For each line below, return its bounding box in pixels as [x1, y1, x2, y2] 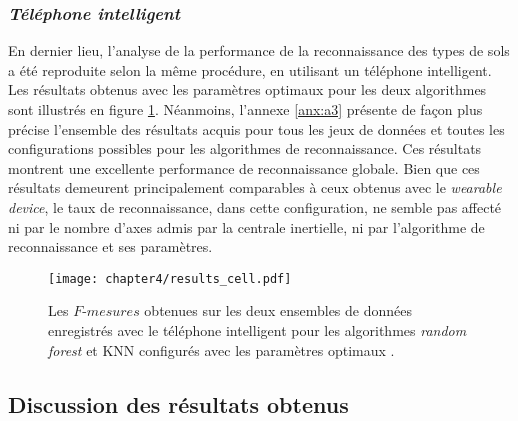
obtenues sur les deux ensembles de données [144, 300, 412, 321]
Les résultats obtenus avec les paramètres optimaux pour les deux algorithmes [8, 79, 487, 100]
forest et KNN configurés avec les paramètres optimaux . [48, 339, 395, 360]
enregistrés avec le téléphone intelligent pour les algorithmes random [48, 320, 467, 340]
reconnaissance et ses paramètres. [8, 236, 213, 257]
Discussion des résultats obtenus [8, 388, 349, 419]
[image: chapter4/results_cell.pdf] [48, 271, 292, 286]
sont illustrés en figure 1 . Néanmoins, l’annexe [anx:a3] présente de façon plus [8, 99, 483, 119]
